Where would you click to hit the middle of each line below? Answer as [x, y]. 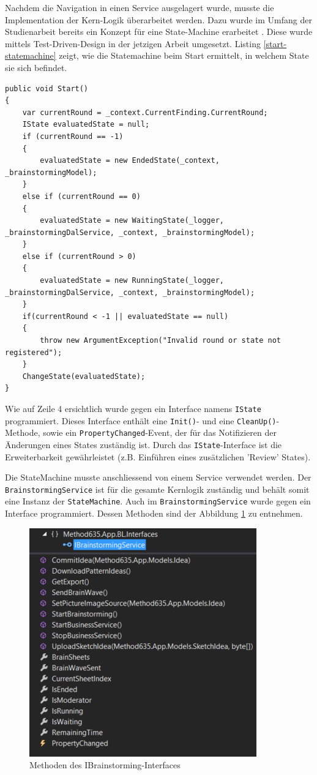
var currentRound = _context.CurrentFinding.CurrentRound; [145, 112]
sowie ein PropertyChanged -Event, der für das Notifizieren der [160, 432]
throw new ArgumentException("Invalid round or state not [161, 341]
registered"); [34, 352]
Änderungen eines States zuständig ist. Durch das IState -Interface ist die [144, 444]
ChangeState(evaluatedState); [84, 376]
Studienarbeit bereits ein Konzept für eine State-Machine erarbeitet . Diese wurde [159, 32]
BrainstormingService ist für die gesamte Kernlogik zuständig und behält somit [157, 489]
